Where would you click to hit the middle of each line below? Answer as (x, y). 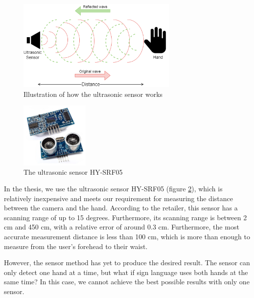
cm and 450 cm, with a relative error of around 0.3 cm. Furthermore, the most (122, 227)
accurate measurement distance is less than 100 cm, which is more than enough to (127, 237)
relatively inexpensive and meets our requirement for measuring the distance (118, 198)
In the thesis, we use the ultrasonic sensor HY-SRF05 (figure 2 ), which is (113, 189)
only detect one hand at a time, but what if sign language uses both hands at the (126, 272)
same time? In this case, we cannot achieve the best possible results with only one (127, 282)
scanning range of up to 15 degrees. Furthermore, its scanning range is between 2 (126, 217)
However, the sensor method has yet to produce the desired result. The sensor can (127, 263)
